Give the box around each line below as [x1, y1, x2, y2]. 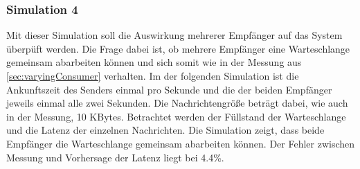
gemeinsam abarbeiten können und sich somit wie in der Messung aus [6, 55, 302, 69]
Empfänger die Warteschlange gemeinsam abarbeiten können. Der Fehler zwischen [6, 136, 355, 150]
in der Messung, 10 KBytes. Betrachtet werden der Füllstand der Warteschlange [6, 109, 346, 123]
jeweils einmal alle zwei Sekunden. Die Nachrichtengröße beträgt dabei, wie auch [6, 96, 348, 110]
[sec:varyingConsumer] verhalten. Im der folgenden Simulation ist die [6, 69, 299, 82]
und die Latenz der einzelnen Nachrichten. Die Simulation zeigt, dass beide [6, 123, 325, 137]
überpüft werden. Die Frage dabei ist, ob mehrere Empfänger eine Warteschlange [6, 41, 350, 55]
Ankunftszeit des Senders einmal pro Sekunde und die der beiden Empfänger [6, 82, 332, 96]
